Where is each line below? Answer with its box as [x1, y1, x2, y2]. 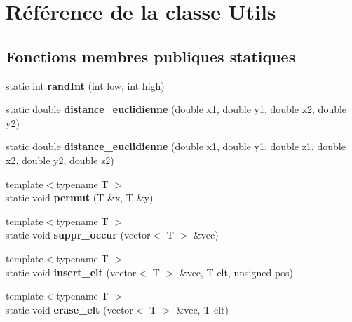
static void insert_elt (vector [6, 264, 137, 279]
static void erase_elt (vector [6, 302, 133, 316]
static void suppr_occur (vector [6, 227, 151, 242]
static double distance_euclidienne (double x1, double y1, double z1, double [6, 139, 346, 154]
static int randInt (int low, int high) [6, 78, 165, 93]
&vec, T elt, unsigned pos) [179, 264, 294, 279]
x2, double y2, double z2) [6, 152, 114, 167]
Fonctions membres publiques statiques [6, 45, 296, 67]
